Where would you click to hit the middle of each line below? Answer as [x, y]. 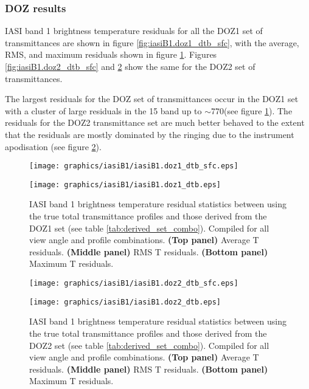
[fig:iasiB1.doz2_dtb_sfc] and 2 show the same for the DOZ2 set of [130, 66]
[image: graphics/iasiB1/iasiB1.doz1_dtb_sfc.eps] [134, 166]
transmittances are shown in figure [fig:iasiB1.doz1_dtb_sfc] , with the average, [152, 42]
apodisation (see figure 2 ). [53, 146]
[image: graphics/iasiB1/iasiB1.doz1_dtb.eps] [125, 184]
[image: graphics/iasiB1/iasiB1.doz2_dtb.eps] [125, 302]
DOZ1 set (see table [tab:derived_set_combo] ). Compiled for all [149, 228]
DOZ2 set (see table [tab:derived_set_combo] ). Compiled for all [149, 345]
